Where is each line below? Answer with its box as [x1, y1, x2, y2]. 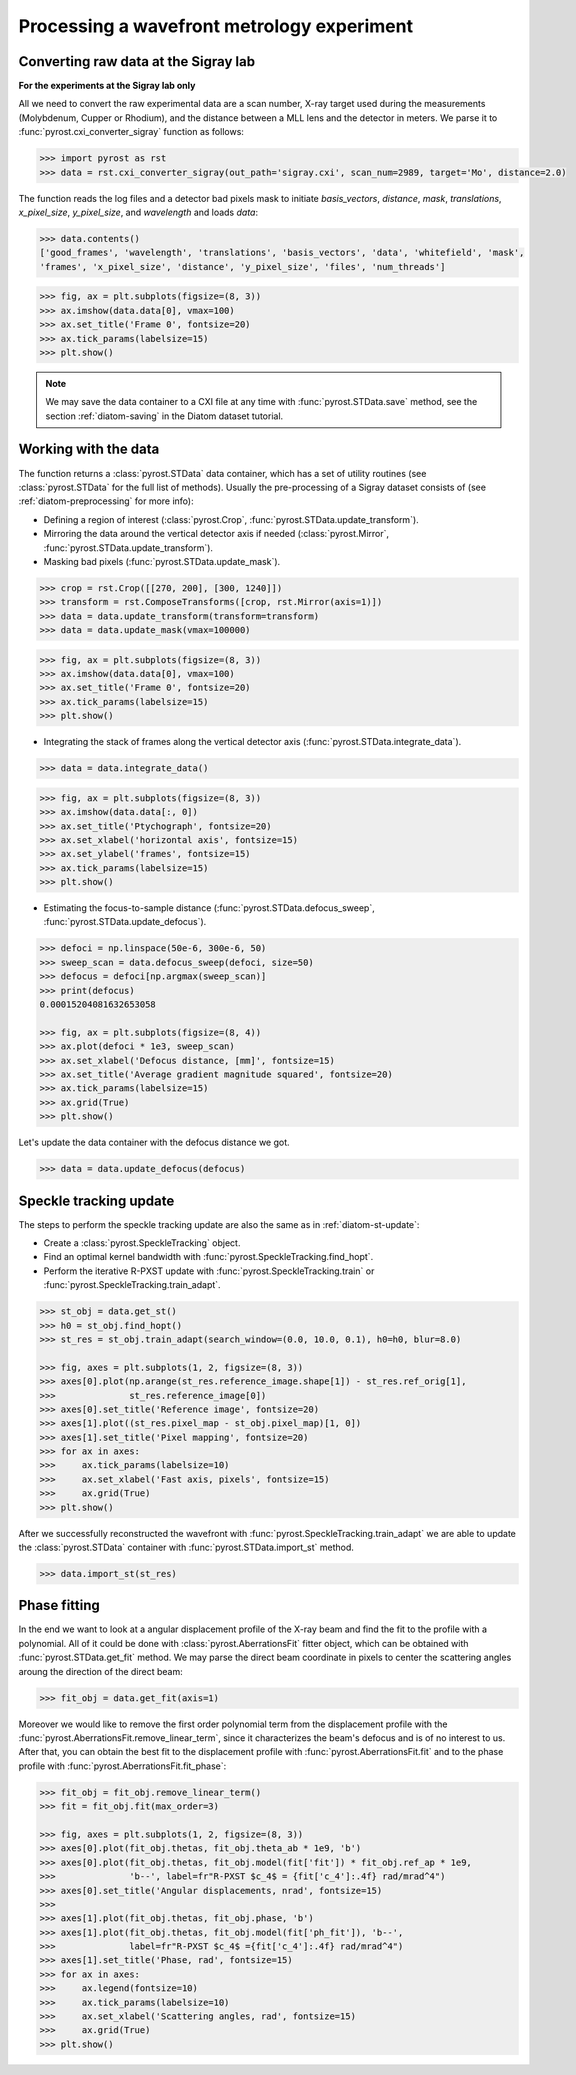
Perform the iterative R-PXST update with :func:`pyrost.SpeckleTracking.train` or [43, 1265, 375, 1277]
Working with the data [18, 441, 160, 458]
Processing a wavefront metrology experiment [18, 15, 414, 37]
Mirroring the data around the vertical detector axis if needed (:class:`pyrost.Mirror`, [43, 528, 390, 540]
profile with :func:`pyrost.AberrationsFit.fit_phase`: [18, 1760, 227, 1772]
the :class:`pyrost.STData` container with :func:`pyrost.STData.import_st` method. [18, 1541, 355, 1553]
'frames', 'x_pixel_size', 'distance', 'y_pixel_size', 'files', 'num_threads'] [39, 261, 446, 272]
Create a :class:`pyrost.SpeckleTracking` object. [43, 1237, 241, 1249]
